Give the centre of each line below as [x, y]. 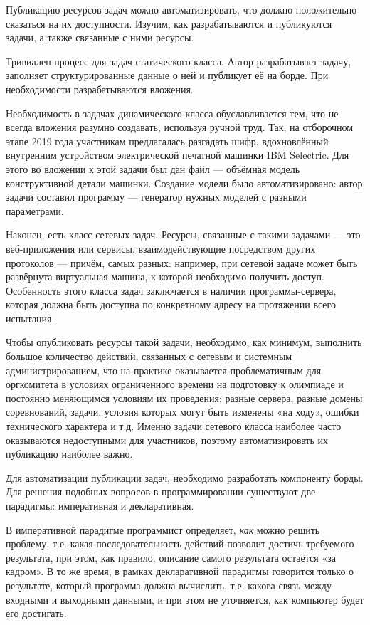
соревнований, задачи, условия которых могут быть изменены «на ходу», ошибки [183, 412]
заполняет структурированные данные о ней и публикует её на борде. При [167, 75]
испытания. [30, 318]
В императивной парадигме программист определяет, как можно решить [163, 529]
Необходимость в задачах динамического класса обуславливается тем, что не [172, 113]
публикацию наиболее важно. [69, 454]
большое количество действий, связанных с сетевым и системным [149, 356]
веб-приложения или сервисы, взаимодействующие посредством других [161, 248]
